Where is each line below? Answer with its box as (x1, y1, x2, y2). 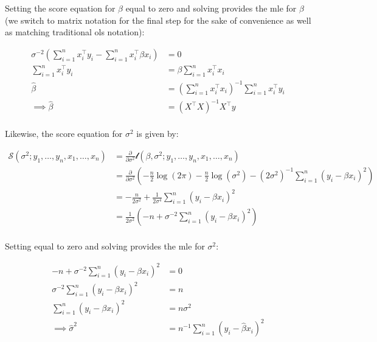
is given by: (136, 127, 179, 140)
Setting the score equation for (5, 2, 116, 14)
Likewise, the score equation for (5, 127, 123, 140)
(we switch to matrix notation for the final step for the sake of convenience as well (5, 13, 311, 26)
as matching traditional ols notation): (5, 26, 145, 38)
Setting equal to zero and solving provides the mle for (5, 240, 205, 253)
